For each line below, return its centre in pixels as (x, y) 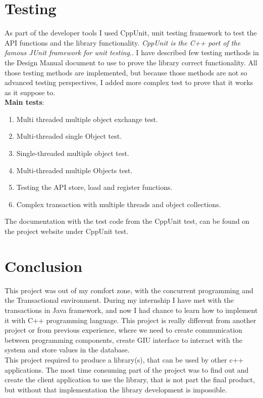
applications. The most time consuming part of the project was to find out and (127, 369)
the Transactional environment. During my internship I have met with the (119, 300)
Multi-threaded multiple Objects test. (74, 170)
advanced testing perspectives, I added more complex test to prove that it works (129, 82)
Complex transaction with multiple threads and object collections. (119, 204)
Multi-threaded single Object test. (69, 136)
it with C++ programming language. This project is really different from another (130, 320)
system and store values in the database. (67, 350)
